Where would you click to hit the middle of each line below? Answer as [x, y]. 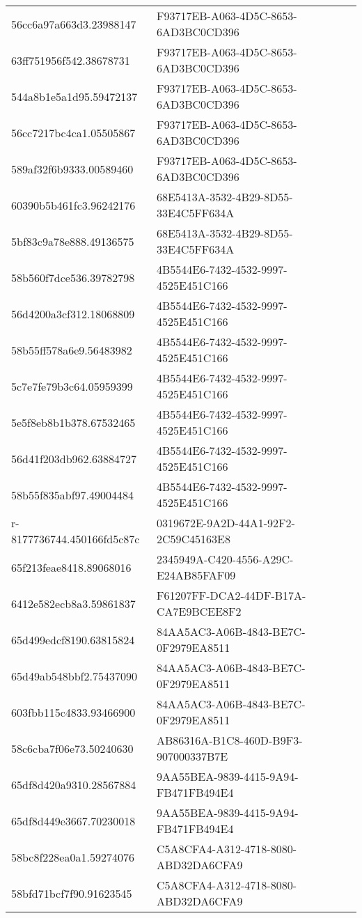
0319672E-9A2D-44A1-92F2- [226, 523]
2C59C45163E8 [193, 539]
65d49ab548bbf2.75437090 [74, 676]
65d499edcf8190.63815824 [73, 639]
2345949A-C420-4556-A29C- [225, 559]
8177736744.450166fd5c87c [76, 539]
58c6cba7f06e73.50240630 [72, 748]
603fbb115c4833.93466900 [73, 712]
